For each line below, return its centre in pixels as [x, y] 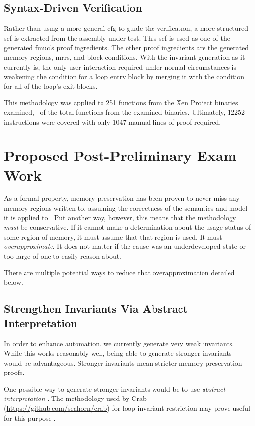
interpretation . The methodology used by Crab [75, 398]
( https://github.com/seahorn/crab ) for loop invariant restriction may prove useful [127, 408]
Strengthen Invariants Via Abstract [96, 308]
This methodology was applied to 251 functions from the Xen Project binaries [121, 102]
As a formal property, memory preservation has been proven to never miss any [122, 198]
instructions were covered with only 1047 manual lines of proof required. [113, 121]
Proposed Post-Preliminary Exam [120, 155]
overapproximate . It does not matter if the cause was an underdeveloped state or [125, 246]
